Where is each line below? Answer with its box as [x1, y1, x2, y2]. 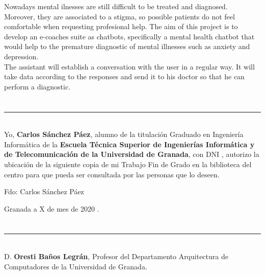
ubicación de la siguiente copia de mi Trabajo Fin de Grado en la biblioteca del [4, 158, 252, 169]
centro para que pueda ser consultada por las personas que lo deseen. [4, 169, 220, 179]
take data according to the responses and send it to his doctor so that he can [4, 71, 245, 82]
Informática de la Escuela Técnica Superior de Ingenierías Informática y [4, 139, 255, 149]
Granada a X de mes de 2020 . [4, 203, 99, 214]
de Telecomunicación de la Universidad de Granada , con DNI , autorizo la [4, 149, 259, 159]
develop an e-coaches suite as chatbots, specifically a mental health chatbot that [4, 31, 255, 41]
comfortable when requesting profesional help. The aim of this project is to [4, 21, 238, 32]
